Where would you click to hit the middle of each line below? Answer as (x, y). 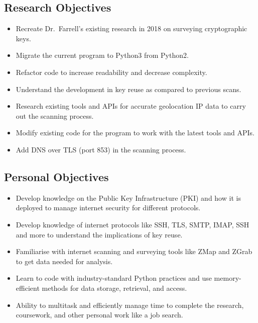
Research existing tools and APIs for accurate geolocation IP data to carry (131, 106)
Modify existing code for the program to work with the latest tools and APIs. (135, 133)
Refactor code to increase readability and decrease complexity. (111, 72)
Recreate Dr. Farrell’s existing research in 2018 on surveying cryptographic (132, 28)
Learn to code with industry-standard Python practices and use (114, 278)
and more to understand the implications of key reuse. (99, 234)
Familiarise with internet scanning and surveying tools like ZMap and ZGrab (134, 251)
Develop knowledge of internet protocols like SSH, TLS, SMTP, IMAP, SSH (133, 224)
